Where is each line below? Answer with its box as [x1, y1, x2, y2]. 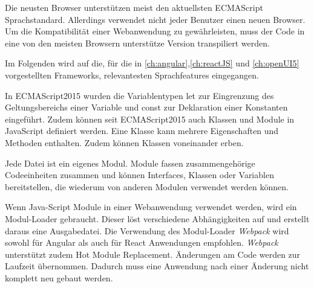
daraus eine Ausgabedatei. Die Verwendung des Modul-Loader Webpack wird [5, 224, 289, 237]
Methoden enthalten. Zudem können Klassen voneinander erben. [5, 136, 244, 149]
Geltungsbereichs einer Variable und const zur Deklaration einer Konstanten [5, 101, 288, 114]
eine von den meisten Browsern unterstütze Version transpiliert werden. [5, 36, 270, 49]
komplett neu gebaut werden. [5, 271, 113, 284]
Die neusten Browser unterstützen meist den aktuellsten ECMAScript [5, 1, 263, 13]
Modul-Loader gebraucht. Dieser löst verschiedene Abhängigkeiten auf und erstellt [5, 212, 310, 225]
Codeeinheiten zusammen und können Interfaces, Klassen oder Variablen [5, 168, 274, 181]
